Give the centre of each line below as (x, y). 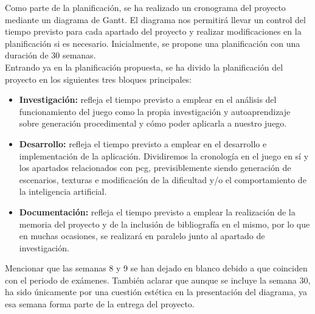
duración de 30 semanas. (50, 55)
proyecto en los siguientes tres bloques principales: (99, 79)
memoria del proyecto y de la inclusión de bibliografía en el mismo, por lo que (164, 224)
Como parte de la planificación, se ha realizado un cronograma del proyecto (145, 7)
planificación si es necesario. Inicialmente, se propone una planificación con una (153, 43)
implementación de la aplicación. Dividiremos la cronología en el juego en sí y (164, 155)
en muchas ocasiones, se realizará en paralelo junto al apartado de (142, 236)
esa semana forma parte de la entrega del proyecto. (100, 304)
